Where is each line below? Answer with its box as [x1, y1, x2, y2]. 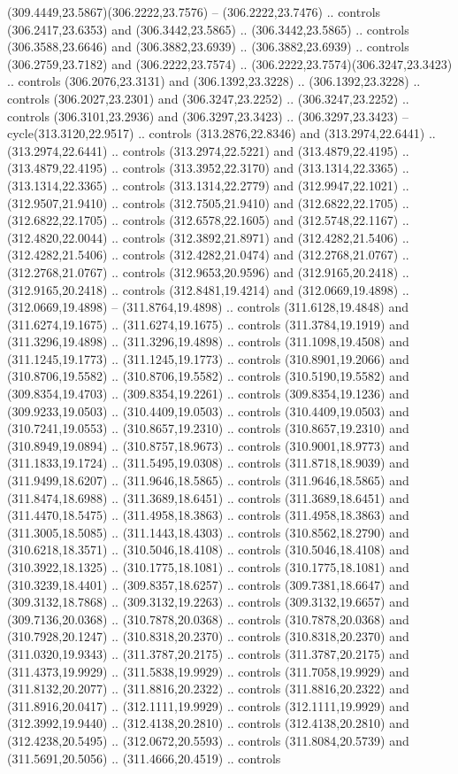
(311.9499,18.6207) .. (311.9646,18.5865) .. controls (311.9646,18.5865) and [7, 471, 409, 490]
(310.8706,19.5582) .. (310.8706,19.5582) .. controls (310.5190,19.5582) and [7, 367, 409, 385]
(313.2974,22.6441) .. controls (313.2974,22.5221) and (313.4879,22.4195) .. [7, 141, 409, 159]
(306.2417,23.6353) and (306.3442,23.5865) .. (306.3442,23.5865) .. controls [7, 19, 409, 38]
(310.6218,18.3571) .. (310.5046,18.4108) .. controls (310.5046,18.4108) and [7, 540, 409, 559]
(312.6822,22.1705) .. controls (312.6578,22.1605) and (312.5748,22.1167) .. [7, 211, 409, 229]
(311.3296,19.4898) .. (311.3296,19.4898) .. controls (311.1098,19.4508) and [7, 332, 409, 351]
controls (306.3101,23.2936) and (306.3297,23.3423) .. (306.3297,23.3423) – [7, 106, 408, 125]
